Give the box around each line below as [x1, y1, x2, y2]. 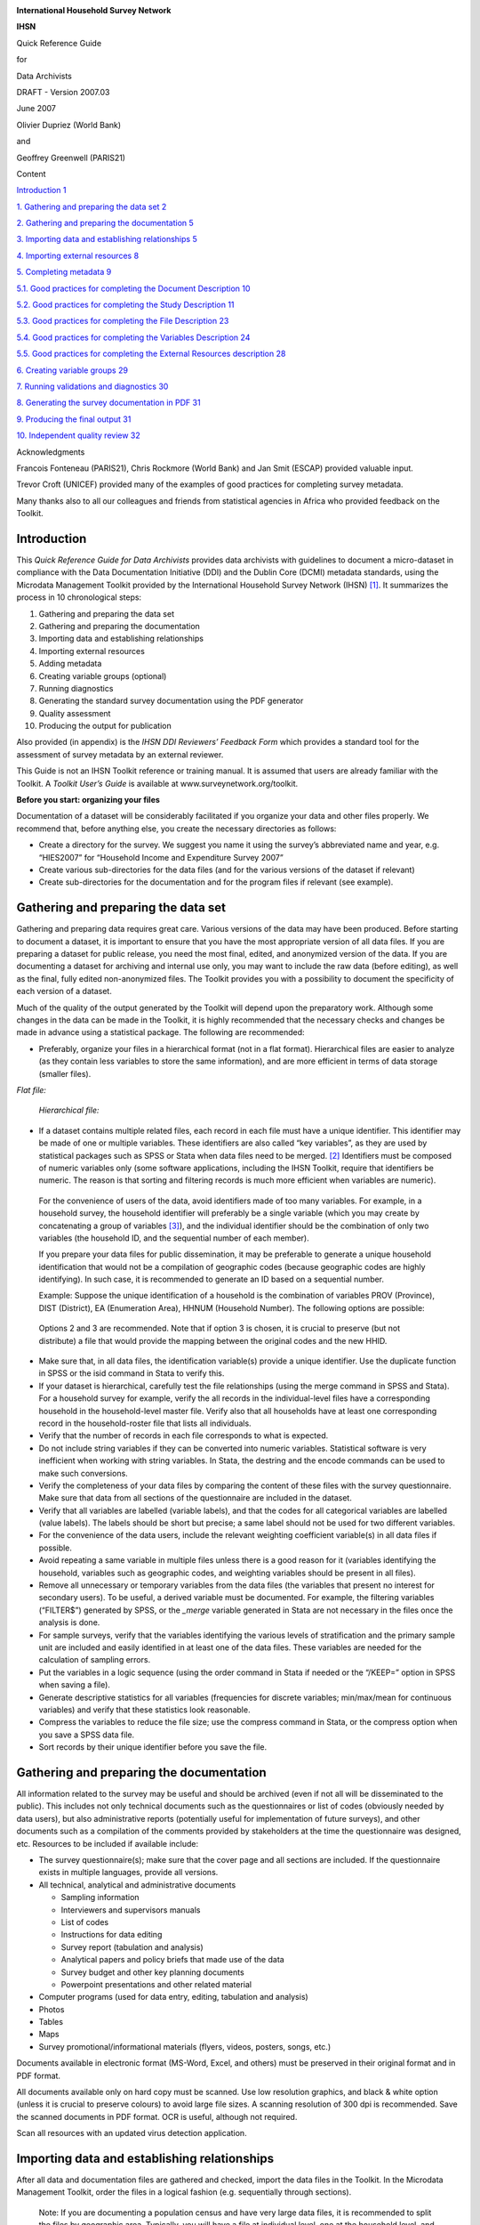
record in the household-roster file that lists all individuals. [38, 1418, 252, 1428]
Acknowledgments [16, 446, 85, 457]
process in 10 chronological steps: [16, 592, 142, 603]
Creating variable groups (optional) [38, 670, 167, 681]
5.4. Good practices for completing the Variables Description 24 [16, 332, 251, 343]
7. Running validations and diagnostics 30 [16, 381, 169, 392]
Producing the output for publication [38, 721, 172, 732]
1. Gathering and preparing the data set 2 [16, 201, 167, 212]
